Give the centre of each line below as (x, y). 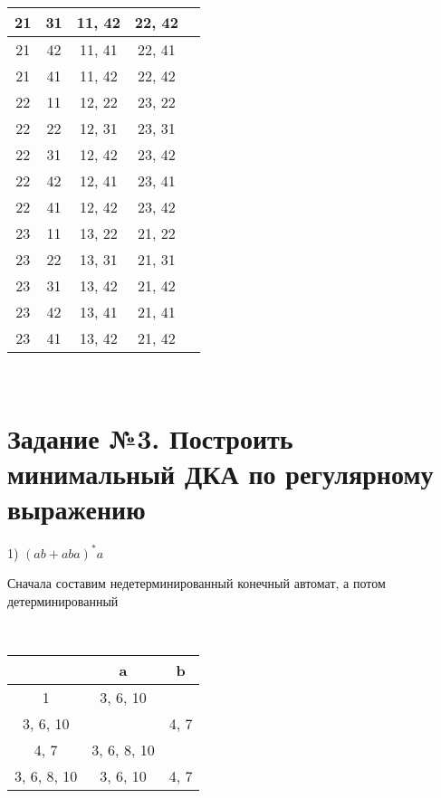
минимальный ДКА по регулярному (220, 473)
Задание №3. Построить (150, 437)
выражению (77, 509)
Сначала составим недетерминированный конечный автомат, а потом (197, 583)
